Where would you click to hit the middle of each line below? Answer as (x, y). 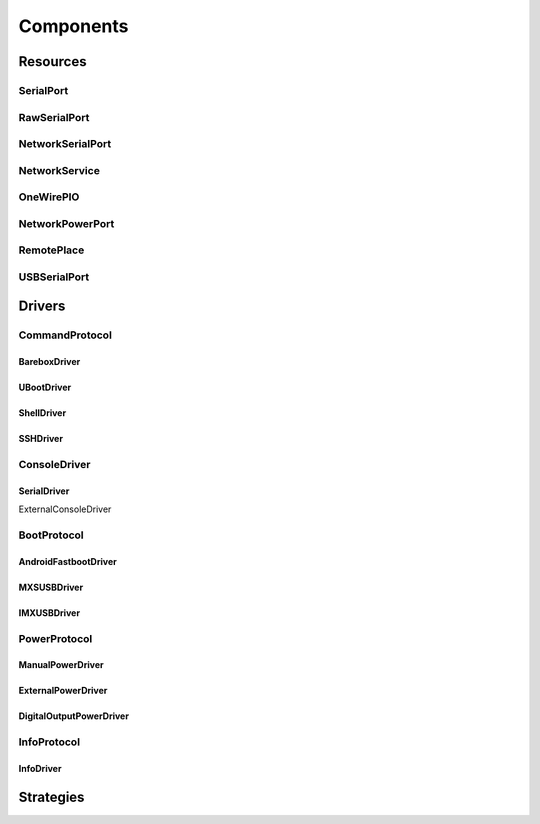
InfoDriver (40, 768)
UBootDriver (45, 387)
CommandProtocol (65, 335)
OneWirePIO (49, 197)
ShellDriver (42, 413)
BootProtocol (51, 535)
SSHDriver (41, 439)
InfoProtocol (49, 742)
